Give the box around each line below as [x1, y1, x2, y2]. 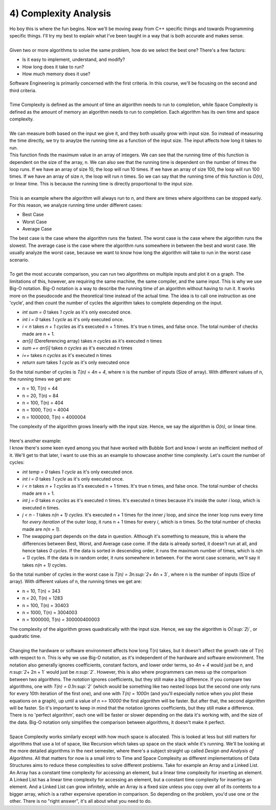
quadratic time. [9, 633, 41, 639]
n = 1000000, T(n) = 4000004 [22, 414, 86, 420]
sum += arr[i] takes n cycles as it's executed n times [22, 345, 133, 351]
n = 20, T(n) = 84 [22, 392, 59, 399]
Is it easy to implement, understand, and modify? [22, 56, 125, 63]
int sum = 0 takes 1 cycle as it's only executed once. [22, 309, 132, 315]
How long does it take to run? [22, 64, 84, 70]
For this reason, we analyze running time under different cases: [9, 202, 143, 208]
